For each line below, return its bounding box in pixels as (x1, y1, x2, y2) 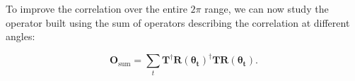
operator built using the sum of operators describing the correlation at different (6, 15, 350, 30)
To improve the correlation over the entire (6, 1, 187, 15)
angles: (6, 29, 35, 44)
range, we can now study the (204, 1, 329, 15)
